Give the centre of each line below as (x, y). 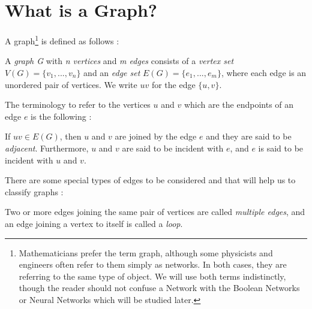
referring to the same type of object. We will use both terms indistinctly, (152, 276)
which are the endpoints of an (239, 104)
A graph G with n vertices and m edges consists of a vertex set (119, 61)
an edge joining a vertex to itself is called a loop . (94, 223)
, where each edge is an (264, 72)
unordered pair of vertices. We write (71, 84)
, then (70, 136)
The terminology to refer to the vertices (78, 104)
